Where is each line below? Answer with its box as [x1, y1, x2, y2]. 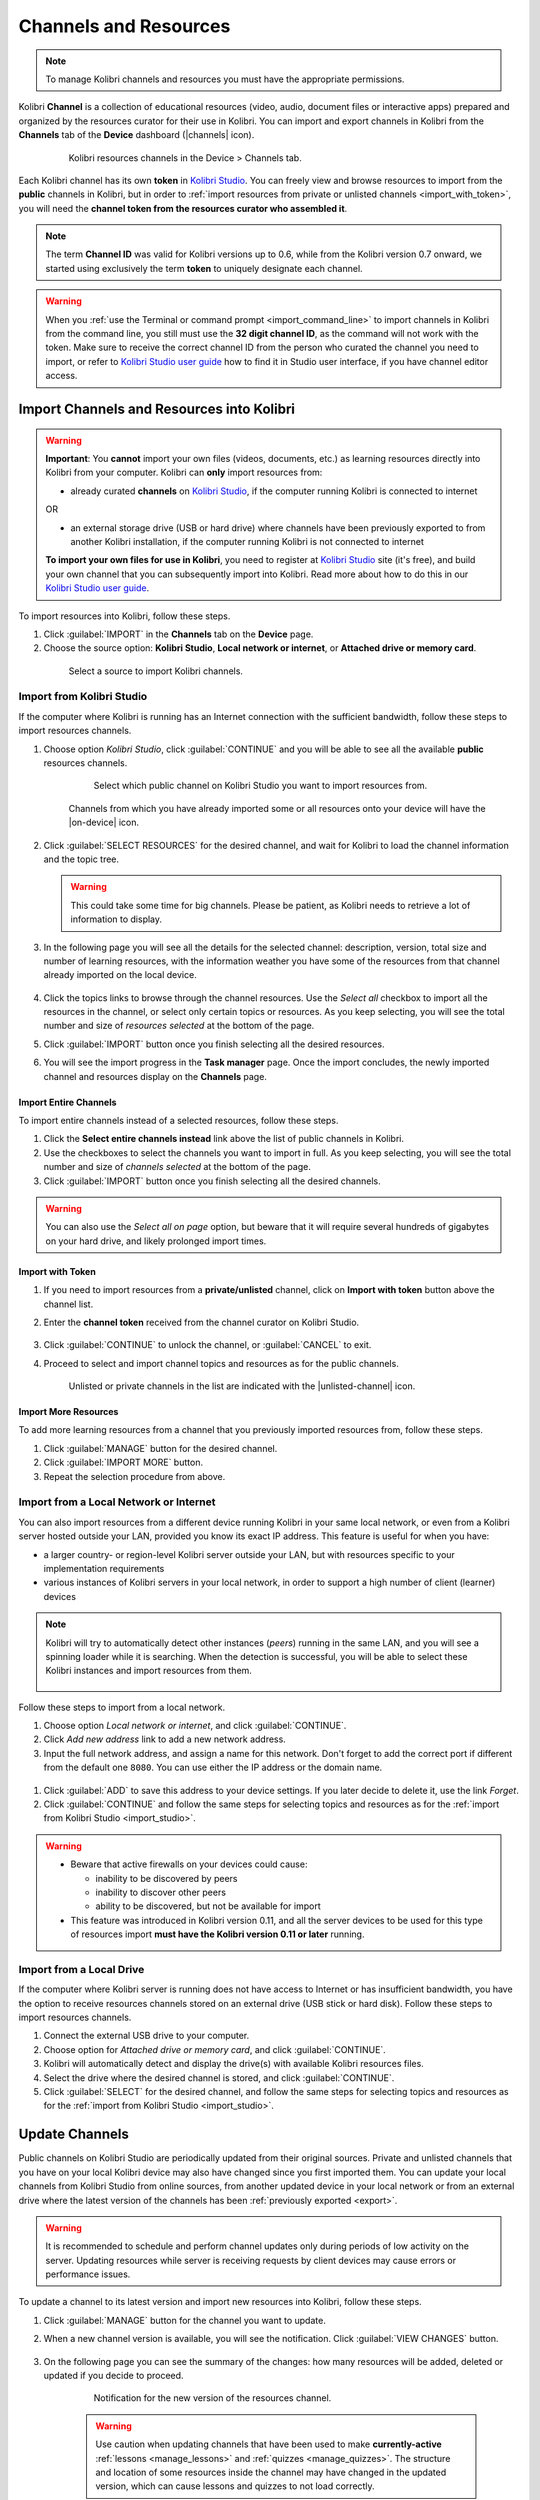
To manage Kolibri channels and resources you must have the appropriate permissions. [45, 73, 405, 85]
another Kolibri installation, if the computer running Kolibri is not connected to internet [70, 535, 424, 547]
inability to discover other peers [95, 1886, 227, 1898]
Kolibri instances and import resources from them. [45, 1665, 252, 1677]
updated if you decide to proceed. [43, 2370, 184, 2382]
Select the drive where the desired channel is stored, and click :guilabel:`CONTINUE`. [43, 2071, 395, 2084]
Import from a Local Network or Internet [18, 1495, 216, 1509]
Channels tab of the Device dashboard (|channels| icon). [18, 129, 255, 141]
